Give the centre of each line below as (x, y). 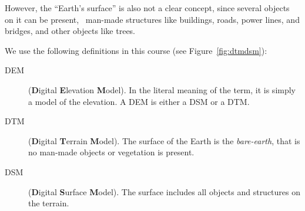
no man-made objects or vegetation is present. (111, 152)
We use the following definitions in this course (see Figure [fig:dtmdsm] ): (136, 50)
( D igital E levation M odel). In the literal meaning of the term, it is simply (162, 89)
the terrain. (49, 203)
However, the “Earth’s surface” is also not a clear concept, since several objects (147, 8)
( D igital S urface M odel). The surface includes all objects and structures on (165, 191)
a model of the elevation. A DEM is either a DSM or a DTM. (139, 101)
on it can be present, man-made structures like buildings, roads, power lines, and (152, 19)
